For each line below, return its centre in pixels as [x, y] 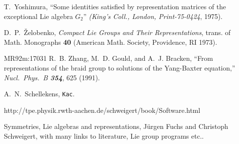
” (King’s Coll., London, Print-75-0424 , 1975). [153, 16]
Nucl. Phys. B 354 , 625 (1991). [52, 77]
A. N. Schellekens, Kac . [39, 94]
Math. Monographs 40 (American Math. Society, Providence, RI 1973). [111, 42]
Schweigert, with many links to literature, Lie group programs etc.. [104, 136]
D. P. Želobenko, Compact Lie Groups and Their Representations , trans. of [117, 32]
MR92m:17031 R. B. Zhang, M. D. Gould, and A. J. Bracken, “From [109, 58]
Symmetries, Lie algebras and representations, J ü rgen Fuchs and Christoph [116, 126]
